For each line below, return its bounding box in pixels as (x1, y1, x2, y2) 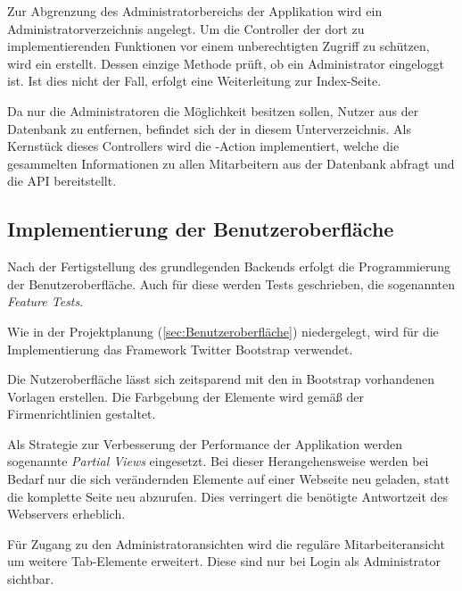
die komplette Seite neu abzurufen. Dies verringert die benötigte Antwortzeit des (7, 487, 449, 505)
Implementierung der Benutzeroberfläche (7, 215, 394, 243)
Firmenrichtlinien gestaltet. (7, 404, 156, 423)
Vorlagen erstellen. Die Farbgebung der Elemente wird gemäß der (7, 387, 364, 405)
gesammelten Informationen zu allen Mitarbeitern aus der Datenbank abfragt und (7, 154, 455, 172)
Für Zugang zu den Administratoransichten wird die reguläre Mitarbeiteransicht (7, 534, 445, 553)
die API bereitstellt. (7, 171, 117, 190)
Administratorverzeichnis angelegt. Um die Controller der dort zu (7, 19, 365, 37)
